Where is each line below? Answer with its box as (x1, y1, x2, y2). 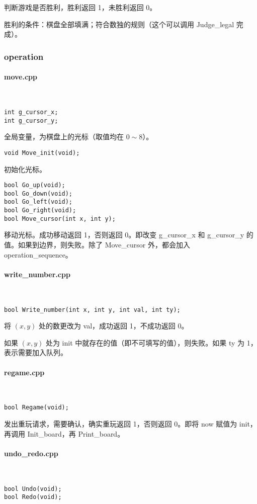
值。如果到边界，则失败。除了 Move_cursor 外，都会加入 (4, 239, 190, 250)
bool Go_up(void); (4, 182, 65, 189)
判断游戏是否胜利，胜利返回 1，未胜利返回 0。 (4, 2, 157, 12)
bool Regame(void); (4, 404, 69, 411)
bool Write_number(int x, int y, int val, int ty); (4, 306, 181, 313)
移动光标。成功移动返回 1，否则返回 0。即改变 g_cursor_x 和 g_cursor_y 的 (4, 229, 253, 240)
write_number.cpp (4, 269, 70, 279)
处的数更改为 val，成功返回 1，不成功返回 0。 (38, 320, 189, 331)
